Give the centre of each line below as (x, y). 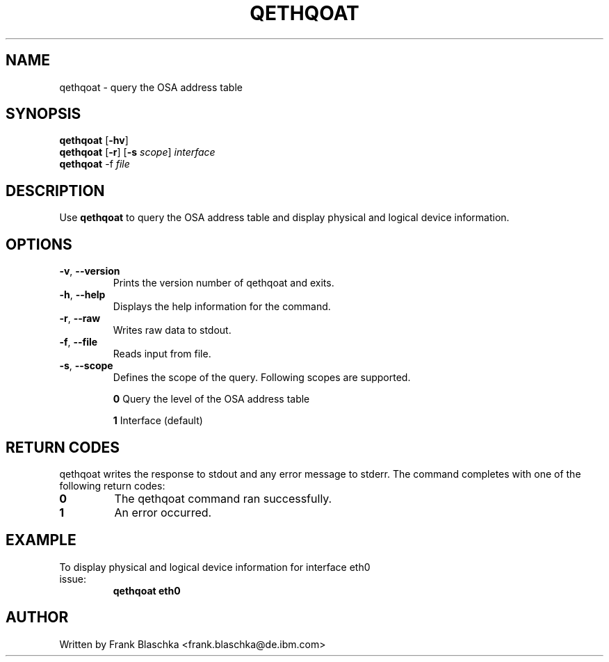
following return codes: (112, 485)
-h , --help (82, 295)
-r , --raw (80, 318)
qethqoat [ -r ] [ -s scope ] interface (137, 152)
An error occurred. (163, 512)
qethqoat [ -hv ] (94, 140)
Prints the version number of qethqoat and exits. (224, 283)
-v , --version (90, 271)
